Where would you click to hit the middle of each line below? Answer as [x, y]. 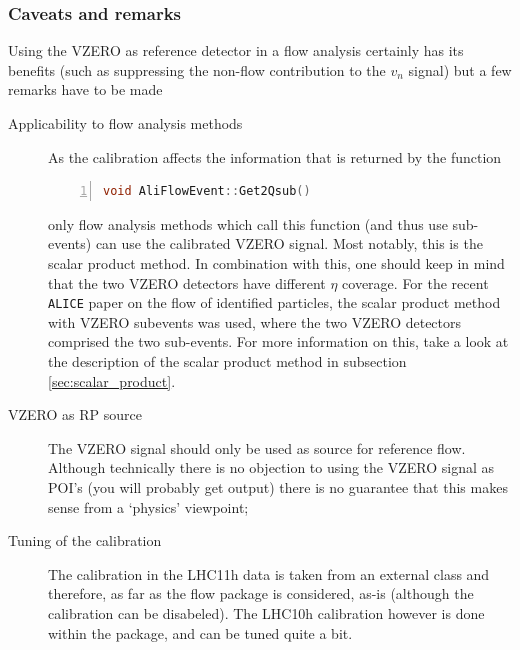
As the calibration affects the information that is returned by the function [275, 156]
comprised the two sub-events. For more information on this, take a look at [278, 341]
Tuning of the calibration [85, 540]
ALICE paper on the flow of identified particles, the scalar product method [274, 302]
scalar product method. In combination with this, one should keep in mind [276, 262]
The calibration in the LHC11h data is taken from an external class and [269, 573]
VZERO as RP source [75, 414]
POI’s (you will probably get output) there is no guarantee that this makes [278, 486]
